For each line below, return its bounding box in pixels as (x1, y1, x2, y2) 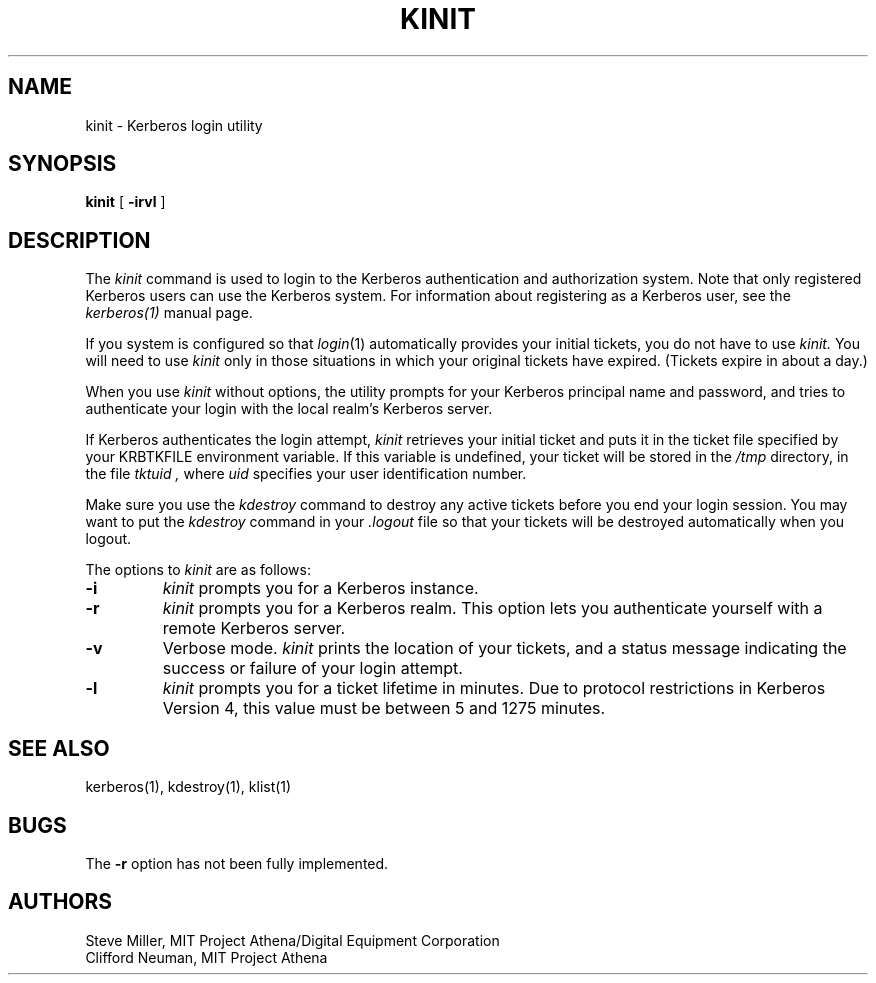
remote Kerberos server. (162, 618, 346, 639)
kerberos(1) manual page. (85, 304, 253, 322)
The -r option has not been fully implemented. (85, 854, 389, 872)
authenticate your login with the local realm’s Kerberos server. (85, 400, 493, 418)
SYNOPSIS (8, 151, 117, 177)
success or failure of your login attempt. (162, 658, 463, 679)
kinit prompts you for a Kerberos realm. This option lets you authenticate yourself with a (162, 598, 823, 619)
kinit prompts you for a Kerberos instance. (162, 578, 479, 599)
